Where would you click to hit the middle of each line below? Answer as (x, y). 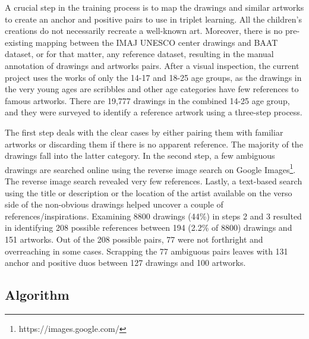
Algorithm (37, 295)
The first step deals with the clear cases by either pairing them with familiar (144, 132)
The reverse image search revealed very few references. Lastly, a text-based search (154, 181)
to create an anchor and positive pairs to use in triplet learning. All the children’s (153, 19)
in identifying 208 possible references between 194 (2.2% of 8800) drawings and (149, 227)
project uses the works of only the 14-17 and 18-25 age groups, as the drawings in (153, 77)
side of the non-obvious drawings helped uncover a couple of (114, 204)
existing (19, 42)
